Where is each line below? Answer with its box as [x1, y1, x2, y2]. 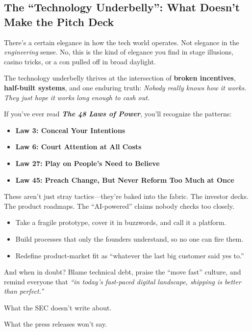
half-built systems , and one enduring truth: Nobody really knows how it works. [4, 82, 247, 92]
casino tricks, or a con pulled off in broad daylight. [4, 56, 156, 66]
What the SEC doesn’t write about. [4, 302, 112, 312]
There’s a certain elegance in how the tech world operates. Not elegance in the [4, 37, 239, 47]
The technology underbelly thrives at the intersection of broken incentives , [4, 73, 236, 83]
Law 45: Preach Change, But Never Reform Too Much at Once [15, 174, 234, 185]
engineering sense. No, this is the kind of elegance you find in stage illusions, [4, 47, 233, 57]
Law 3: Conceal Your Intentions [15, 125, 126, 135]
